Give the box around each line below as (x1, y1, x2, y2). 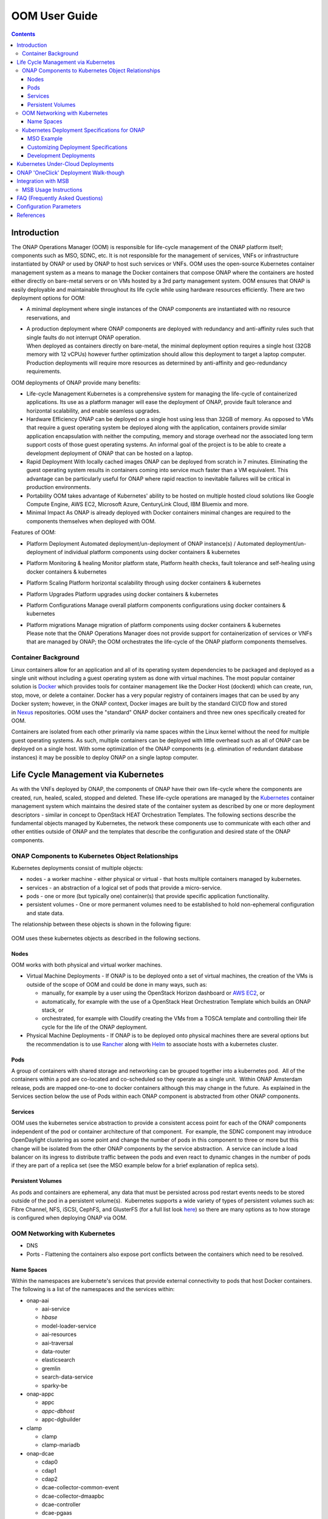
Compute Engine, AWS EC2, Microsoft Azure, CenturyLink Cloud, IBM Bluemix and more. (26, 500, 249, 507)
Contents (11, 30, 36, 38)
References (16, 211, 46, 219)
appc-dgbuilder (41, 1416, 81, 1423)
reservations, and (26, 314, 70, 321)
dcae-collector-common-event (41, 1484, 120, 1491)
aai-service (41, 1305, 70, 1312)
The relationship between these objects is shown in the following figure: (11, 921, 191, 928)
